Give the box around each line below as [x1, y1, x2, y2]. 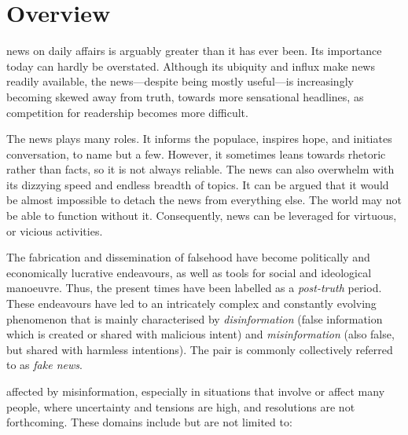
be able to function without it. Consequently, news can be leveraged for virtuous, [6, 207, 397, 224]
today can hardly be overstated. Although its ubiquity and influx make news [6, 57, 375, 74]
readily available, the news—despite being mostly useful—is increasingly [6, 73, 354, 90]
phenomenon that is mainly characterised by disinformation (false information [6, 310, 383, 327]
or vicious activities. [6, 222, 103, 239]
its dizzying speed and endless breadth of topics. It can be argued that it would [6, 176, 389, 192]
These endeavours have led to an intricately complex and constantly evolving [6, 295, 377, 312]
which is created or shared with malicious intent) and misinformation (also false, [6, 326, 395, 342]
